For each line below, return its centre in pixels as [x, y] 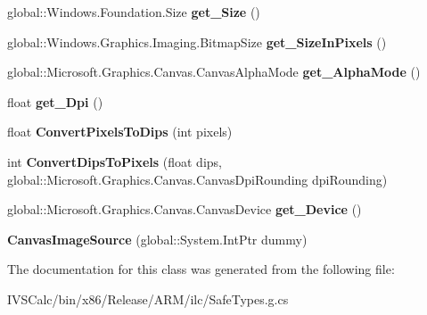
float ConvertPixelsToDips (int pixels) [120, 132]
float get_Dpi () [55, 101]
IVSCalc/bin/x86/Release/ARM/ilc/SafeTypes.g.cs [148, 298]
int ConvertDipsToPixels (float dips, [115, 161]
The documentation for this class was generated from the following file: [201, 269]
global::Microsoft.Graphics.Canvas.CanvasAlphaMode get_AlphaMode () [214, 72]
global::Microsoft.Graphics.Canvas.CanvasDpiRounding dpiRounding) [197, 179]
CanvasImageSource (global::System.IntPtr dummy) [157, 239]
